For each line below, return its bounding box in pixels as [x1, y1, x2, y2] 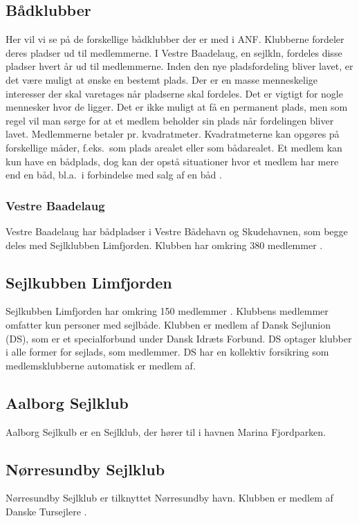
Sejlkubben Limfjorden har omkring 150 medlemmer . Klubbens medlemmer [6, 304, 329, 318]
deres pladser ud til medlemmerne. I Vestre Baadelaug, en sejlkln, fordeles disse [6, 45, 342, 59]
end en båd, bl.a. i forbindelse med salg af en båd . [6, 167, 222, 182]
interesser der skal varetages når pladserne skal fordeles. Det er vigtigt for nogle [6, 86, 343, 100]
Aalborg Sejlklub [6, 392, 129, 413]
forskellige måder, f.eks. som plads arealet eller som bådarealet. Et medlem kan [6, 140, 342, 154]
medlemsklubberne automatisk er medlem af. [6, 358, 196, 372]
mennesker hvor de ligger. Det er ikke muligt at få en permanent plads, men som [6, 100, 348, 114]
